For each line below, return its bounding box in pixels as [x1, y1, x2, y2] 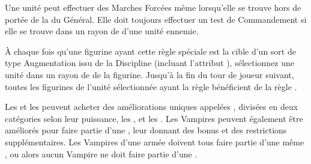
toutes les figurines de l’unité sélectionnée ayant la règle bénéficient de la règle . [5, 80, 297, 93]
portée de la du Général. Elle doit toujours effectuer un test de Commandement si [5, 13, 307, 25]
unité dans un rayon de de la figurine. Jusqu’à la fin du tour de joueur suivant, [5, 68, 294, 80]
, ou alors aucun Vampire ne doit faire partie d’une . [5, 147, 198, 160]
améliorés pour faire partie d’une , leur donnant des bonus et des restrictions [5, 124, 287, 136]
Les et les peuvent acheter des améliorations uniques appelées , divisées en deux [5, 100, 298, 113]
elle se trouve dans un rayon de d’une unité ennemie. [5, 25, 199, 37]
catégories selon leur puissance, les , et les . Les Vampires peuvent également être [5, 112, 303, 124]
